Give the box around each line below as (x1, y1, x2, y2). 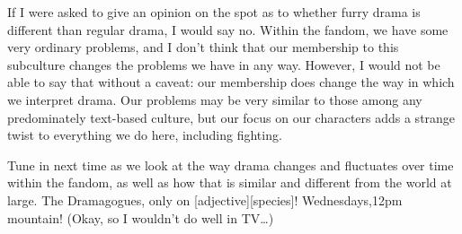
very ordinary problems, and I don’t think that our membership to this (7, 38, 399, 56)
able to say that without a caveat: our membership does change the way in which (7, 73, 455, 91)
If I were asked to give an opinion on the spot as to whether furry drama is (7, 3, 421, 21)
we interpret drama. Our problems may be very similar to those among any (7, 90, 422, 108)
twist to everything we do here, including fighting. (7, 126, 282, 144)
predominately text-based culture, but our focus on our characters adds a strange (7, 108, 456, 126)
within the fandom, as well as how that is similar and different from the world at (7, 173, 452, 192)
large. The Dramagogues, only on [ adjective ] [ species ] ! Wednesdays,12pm (7, 190, 403, 209)
